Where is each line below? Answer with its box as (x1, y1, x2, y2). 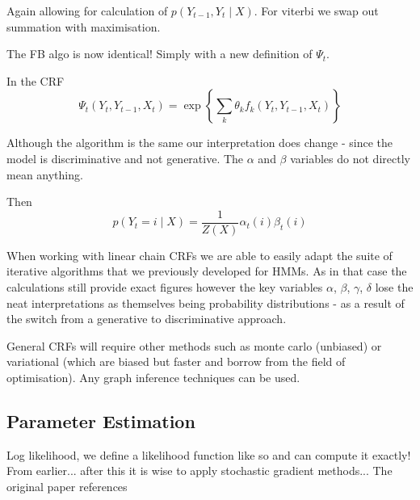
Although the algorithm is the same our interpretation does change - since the (6, 134, 393, 151)
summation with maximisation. (6, 18, 161, 35)
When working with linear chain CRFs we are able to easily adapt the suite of (6, 246, 393, 263)
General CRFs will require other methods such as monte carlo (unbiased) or (6, 337, 382, 354)
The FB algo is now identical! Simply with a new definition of (6, 45, 313, 62)
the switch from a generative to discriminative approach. (6, 310, 287, 327)
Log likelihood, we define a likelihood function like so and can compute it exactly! (6, 446, 411, 463)
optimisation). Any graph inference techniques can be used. (6, 368, 300, 385)
